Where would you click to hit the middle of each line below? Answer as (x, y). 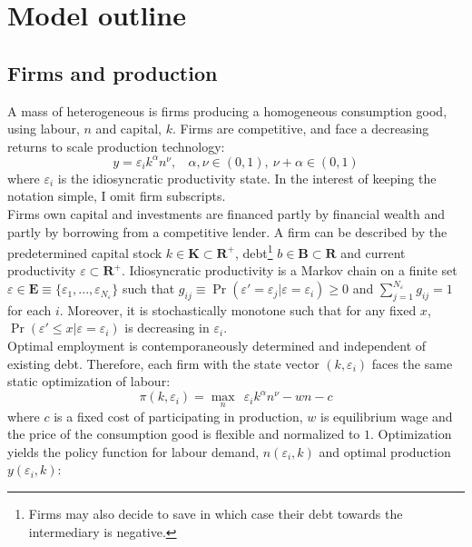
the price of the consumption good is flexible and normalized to (184, 434)
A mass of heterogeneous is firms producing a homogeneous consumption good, (227, 110)
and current (373, 252)
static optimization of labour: (89, 381)
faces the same (412, 363)
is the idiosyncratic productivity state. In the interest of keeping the (247, 178)
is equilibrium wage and (387, 416)
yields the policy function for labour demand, (133, 451)
